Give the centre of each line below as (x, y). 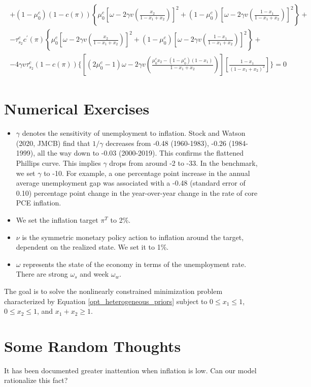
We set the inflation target (57, 220)
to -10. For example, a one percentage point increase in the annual (147, 173)
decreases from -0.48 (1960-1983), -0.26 (166, 143)
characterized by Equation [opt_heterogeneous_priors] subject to (106, 301)
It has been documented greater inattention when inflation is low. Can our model (130, 370)
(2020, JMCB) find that (53, 143)
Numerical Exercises (77, 109)
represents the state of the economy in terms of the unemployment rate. (135, 264)
